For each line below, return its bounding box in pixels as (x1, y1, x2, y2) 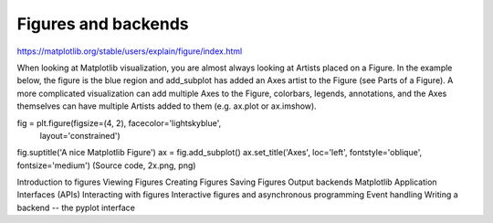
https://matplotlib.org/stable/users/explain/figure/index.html (16, 46, 243, 57)
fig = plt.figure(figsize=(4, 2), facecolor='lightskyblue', (16, 117, 222, 128)
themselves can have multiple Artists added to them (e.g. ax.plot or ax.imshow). (16, 101, 317, 111)
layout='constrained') (39, 130, 121, 141)
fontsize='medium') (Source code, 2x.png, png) (16, 160, 196, 171)
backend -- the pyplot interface (16, 202, 136, 213)
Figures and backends (16, 14, 189, 34)
